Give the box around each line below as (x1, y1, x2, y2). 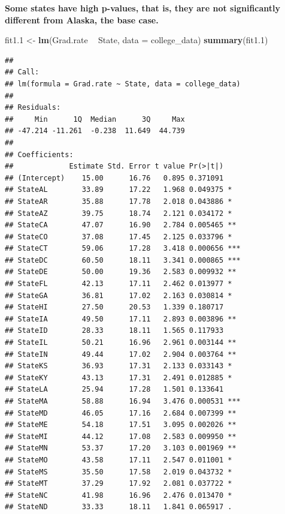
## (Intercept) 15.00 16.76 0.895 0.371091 (5, 173, 224, 182)
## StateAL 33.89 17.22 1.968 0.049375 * (5, 185, 232, 194)
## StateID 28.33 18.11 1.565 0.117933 (5, 326, 224, 335)
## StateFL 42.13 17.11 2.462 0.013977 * (5, 279, 232, 288)
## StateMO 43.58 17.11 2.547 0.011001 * (5, 455, 232, 464)
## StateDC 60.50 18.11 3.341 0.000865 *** (5, 256, 241, 264)
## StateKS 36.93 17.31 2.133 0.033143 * (5, 362, 232, 371)
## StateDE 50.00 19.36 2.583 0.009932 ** (5, 267, 237, 276)
